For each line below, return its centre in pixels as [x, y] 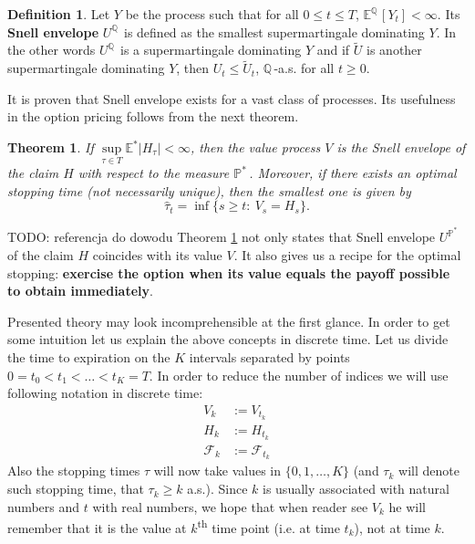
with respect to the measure [154, 173]
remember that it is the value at [97, 527]
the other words [52, 50]
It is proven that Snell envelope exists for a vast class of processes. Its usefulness [232, 98]
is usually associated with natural [356, 489]
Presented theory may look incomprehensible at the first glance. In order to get [229, 321]
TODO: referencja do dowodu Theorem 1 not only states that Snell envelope [222, 237]
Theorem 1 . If [51, 147]
